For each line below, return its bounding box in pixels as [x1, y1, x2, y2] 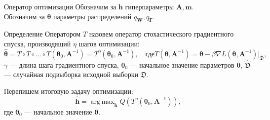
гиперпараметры [125, 1, 174, 11]
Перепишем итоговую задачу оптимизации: [4, 86, 133, 96]
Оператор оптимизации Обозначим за [4, 1, 116, 11]
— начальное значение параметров [130, 59, 234, 70]
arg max [90, 98, 115, 105]
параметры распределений [53, 11, 132, 21]
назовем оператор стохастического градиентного [89, 29, 234, 39]
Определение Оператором [4, 29, 81, 39]
